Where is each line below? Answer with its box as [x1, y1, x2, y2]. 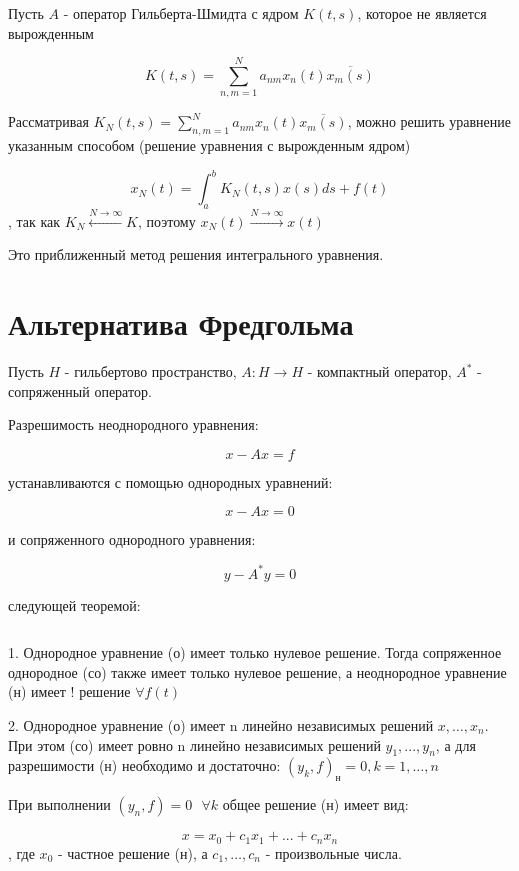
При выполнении [8, 794, 111, 815]
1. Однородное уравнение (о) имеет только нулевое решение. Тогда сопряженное [8, 642, 502, 663]
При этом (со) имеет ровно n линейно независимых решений [8, 734, 381, 755]
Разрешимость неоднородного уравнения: [8, 414, 259, 435]
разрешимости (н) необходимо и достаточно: [8, 755, 281, 776]
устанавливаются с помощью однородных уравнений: [8, 471, 333, 492]
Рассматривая [8, 111, 89, 132]
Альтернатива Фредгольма [8, 303, 354, 344]
